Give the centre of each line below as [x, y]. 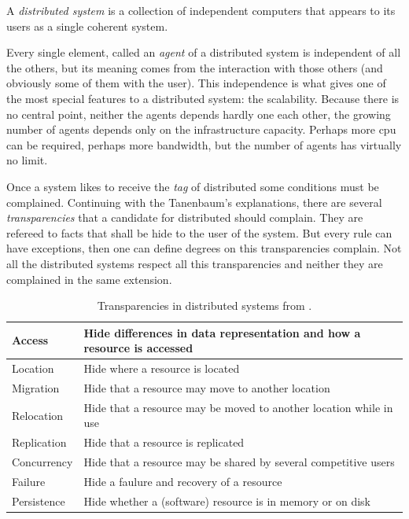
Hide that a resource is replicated [164, 442]
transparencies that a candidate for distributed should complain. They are [185, 217]
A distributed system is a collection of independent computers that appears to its [201, 10]
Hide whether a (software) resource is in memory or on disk [227, 501]
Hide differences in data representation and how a [222, 332]
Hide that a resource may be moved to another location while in [238, 407]
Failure [29, 481]
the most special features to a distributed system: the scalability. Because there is [203, 98]
